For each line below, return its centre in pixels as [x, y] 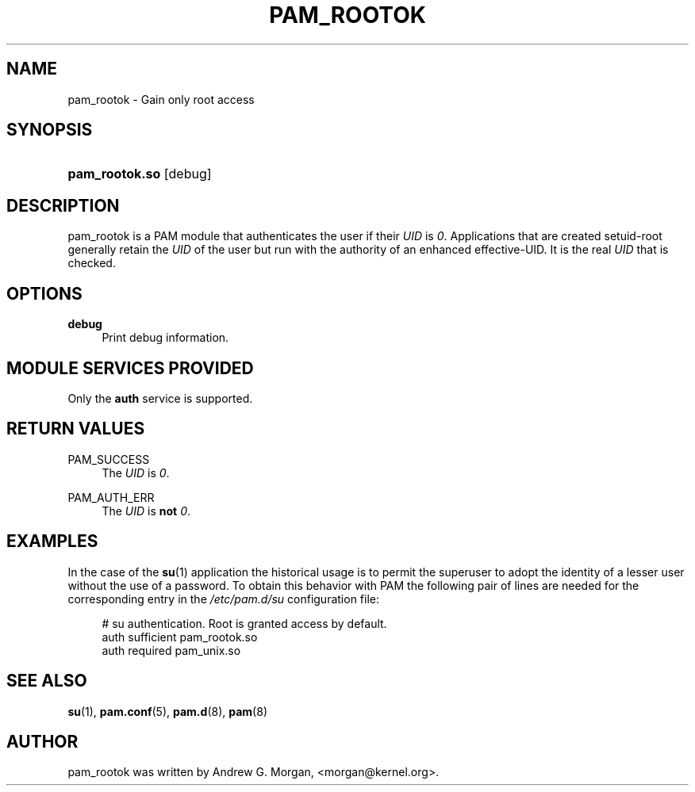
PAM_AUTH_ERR [111, 497]
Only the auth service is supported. [160, 398]
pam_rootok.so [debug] [140, 174]
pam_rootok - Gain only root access [161, 99]
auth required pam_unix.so [171, 650]
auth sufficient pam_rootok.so [180, 637]
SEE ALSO [47, 681]
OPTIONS [44, 293]
